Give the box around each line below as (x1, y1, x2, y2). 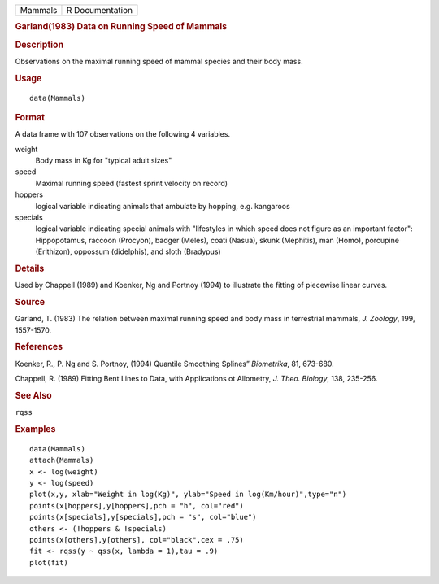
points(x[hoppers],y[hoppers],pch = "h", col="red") (29, 501, 244, 510)
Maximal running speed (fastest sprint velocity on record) (35, 178, 228, 188)
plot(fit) (29, 558, 68, 567)
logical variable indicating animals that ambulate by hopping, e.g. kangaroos (35, 201, 290, 211)
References (15, 342, 63, 353)
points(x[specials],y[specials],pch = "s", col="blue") (29, 512, 257, 522)
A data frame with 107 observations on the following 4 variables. (15, 129, 231, 139)
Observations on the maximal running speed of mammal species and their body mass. (15, 56, 304, 66)
